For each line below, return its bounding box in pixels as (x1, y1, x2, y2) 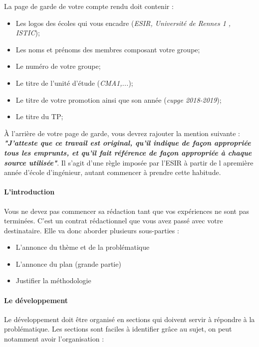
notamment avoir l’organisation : (4, 334, 104, 344)
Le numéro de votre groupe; (15, 61, 101, 71)
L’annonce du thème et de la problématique (15, 242, 150, 252)
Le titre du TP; (15, 111, 63, 122)
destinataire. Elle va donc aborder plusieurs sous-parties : (4, 225, 179, 235)
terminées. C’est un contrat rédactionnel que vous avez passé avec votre (4, 215, 223, 226)
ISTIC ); (15, 27, 40, 38)
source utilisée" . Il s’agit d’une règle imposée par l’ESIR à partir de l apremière (4, 157, 254, 168)
